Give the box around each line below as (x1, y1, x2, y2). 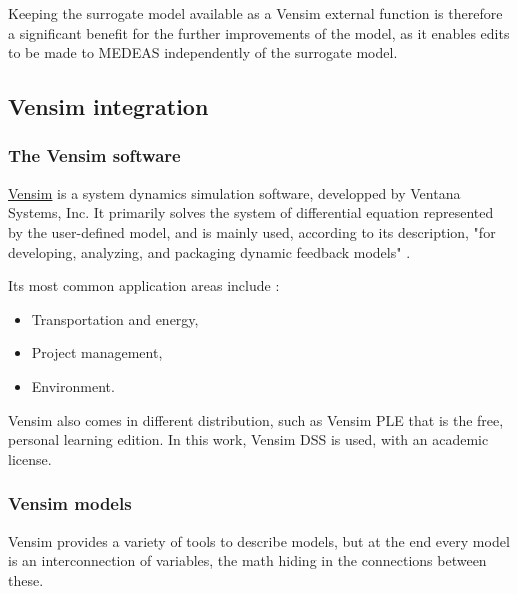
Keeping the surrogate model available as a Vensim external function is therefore (8, 3, 503, 23)
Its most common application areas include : (8, 275, 280, 296)
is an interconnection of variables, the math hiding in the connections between (8, 550, 487, 571)
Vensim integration (8, 91, 209, 122)
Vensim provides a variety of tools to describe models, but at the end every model (8, 530, 510, 551)
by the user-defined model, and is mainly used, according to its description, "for (8, 221, 496, 242)
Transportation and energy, (31, 308, 199, 329)
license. (8, 448, 52, 469)
